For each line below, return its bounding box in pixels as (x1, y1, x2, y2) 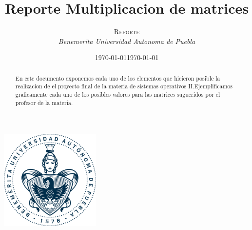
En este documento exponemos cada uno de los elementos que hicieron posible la (15, 74, 220, 82)
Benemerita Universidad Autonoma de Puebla (58, 36, 195, 46)
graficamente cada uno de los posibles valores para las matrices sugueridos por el (15, 90, 220, 99)
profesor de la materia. (15, 98, 73, 106)
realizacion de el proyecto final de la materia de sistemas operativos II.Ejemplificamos (15, 82, 233, 90)
